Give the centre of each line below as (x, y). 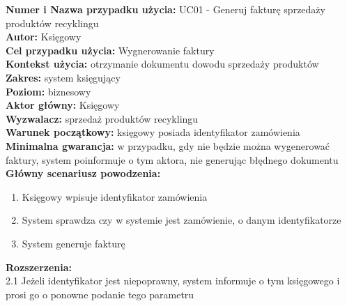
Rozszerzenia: (39, 267)
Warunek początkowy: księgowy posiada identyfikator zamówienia (153, 132)
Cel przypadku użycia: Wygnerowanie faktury (110, 50)
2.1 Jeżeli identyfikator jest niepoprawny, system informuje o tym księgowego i (173, 281)
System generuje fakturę (74, 243)
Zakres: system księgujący (63, 77)
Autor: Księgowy (44, 37)
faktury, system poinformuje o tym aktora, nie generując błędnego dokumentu (172, 159)
